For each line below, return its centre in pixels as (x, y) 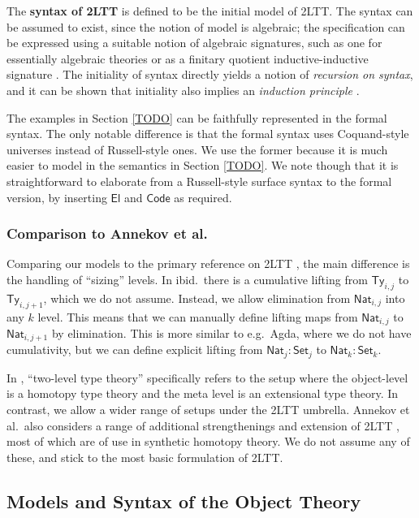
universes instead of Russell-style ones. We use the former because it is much (197, 149)
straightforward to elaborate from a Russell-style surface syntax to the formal (199, 181)
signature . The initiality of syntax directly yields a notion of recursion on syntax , (210, 74)
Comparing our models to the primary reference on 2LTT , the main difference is (208, 263)
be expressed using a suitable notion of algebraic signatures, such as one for (194, 43)
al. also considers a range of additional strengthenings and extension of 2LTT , (203, 425)
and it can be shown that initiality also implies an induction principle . (183, 90)
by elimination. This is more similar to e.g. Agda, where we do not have (231, 332)
